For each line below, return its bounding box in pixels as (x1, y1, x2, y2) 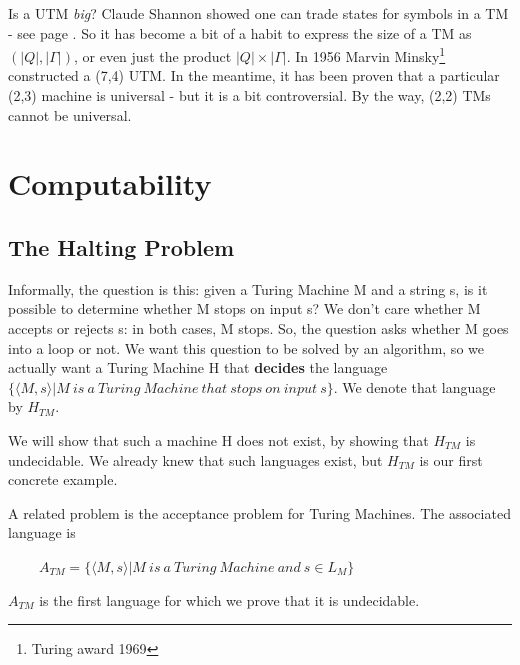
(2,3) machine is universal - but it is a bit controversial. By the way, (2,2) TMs (8, 85, 491, 106)
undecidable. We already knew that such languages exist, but (8, 449, 383, 470)
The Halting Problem (8, 231, 235, 262)
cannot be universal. (8, 104, 132, 125)
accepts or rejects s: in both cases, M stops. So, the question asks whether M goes (8, 317, 509, 338)
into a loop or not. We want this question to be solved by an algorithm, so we (8, 337, 484, 358)
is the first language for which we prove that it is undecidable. (39, 589, 420, 610)
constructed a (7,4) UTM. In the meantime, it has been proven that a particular (8, 65, 500, 86)
